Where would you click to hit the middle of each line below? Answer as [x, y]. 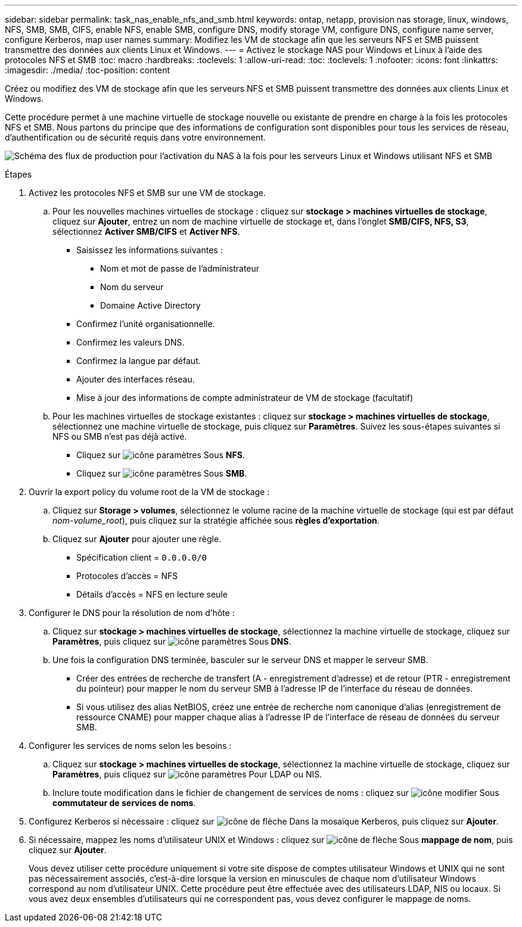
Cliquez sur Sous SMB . [162, 473]
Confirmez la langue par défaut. [139, 361]
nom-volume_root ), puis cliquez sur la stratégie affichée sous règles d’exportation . [216, 520]
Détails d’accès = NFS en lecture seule [152, 594]
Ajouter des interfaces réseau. [136, 379]
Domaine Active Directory [150, 305]
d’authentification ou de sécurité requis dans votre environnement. [135, 137]
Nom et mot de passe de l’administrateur [180, 268]
